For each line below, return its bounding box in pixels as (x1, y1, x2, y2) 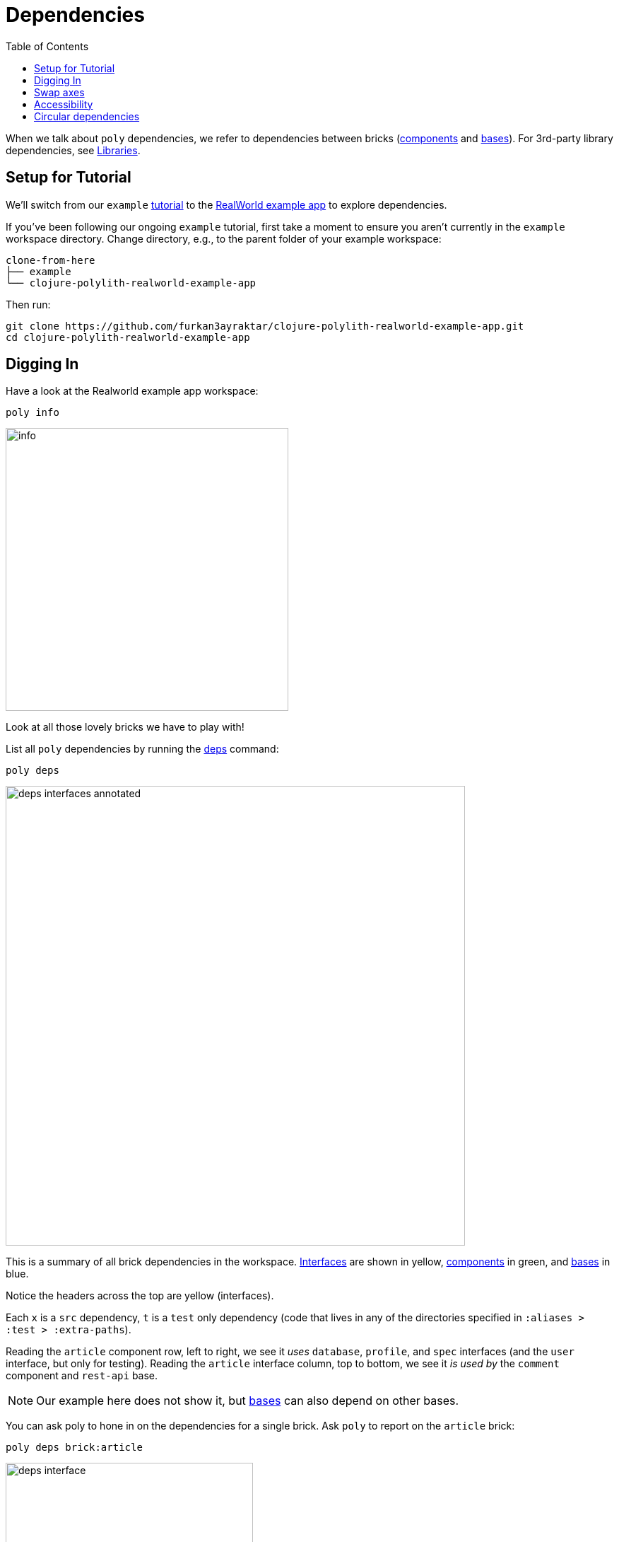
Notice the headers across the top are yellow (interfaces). (6, 1289, 274, 1302)
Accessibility (34, 98, 93, 110)
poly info (6, 407, 59, 419)
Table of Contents (6, 40, 89, 52)
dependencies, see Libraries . (6, 144, 141, 156)
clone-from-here (6, 254, 95, 266)
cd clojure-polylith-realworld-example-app (6, 331, 250, 343)
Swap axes (34, 86, 85, 98)
